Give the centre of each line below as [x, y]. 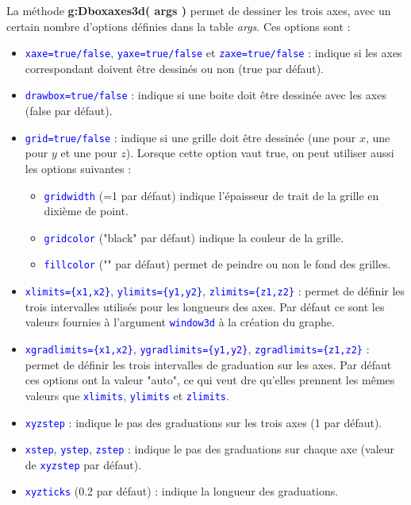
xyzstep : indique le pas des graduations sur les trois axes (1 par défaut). [204, 422]
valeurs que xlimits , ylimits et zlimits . [127, 395]
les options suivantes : [78, 168]
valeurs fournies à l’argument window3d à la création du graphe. [180, 322]
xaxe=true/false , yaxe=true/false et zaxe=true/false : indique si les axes [213, 53]
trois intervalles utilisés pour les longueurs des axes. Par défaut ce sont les [205, 306]
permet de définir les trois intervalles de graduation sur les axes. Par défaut [208, 364]
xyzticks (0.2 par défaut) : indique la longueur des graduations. [182, 491]
